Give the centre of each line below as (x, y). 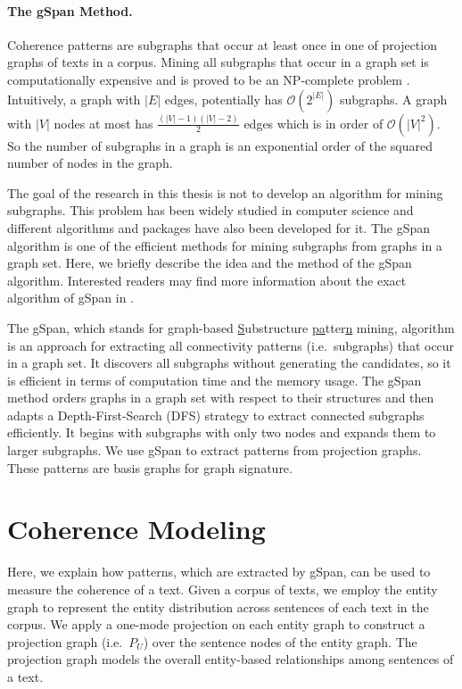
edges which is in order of (313, 123)
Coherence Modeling (136, 529)
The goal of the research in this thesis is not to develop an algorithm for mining (225, 192)
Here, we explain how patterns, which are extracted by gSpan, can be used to (219, 572)
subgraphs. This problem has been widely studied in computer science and (210, 210)
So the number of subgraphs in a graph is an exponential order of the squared (220, 145)
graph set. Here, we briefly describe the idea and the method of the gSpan (210, 263)
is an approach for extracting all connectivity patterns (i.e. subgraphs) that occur (231, 345)
